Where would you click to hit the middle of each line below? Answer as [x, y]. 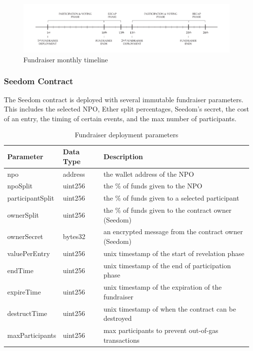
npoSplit [20, 186]
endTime [20, 270]
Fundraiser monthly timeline [66, 59]
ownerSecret [25, 236]
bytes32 [74, 236]
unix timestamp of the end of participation [167, 265]
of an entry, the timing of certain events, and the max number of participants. [120, 118]
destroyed [117, 318]
